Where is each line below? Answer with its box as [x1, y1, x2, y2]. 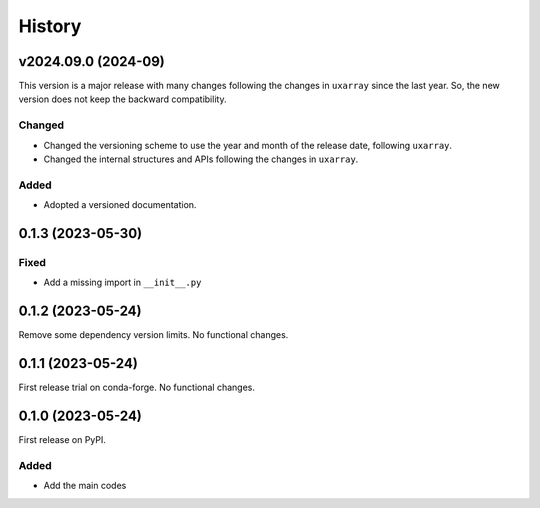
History [18, 15, 82, 37]
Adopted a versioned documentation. [43, 199, 197, 211]
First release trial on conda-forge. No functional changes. [18, 381, 255, 394]
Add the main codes [43, 480, 127, 492]
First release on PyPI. [18, 434, 107, 445]
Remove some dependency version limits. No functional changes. [18, 329, 289, 341]
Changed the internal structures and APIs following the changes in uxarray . [43, 153, 359, 165]
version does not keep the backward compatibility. [18, 93, 227, 105]
